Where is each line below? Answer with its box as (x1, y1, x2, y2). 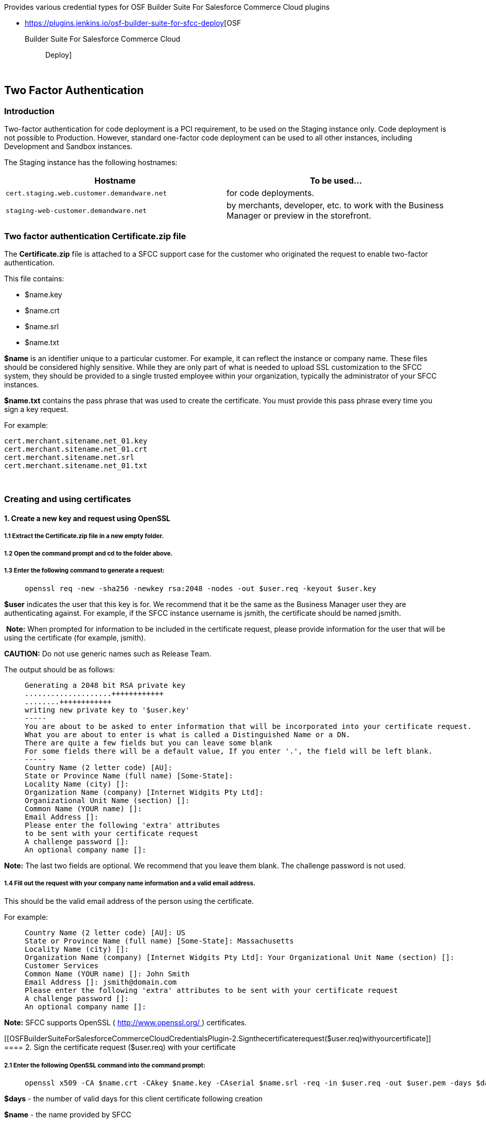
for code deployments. (227, 188, 314, 199)
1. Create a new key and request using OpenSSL (4, 513, 170, 523)
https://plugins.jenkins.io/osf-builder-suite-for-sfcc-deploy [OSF (25, 19, 241, 27)
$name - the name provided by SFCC (4, 1110, 131, 1119)
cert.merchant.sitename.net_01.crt (4, 444, 148, 453)
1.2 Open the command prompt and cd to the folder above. (4, 549, 173, 557)
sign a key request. (4, 404, 68, 414)
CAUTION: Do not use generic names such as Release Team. (4, 649, 212, 658)
